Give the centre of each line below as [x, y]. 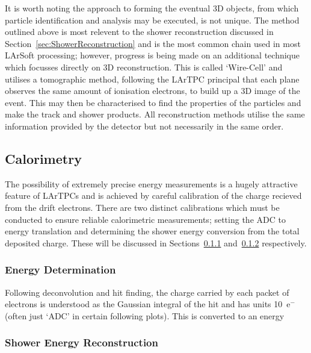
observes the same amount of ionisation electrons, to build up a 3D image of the [152, 91]
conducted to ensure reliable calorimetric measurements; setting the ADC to [145, 219]
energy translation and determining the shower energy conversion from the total [152, 231]
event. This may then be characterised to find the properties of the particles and [153, 102]
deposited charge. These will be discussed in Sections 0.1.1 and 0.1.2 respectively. [156, 242]
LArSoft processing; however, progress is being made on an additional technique [152, 55]
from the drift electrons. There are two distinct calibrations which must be [142, 207]
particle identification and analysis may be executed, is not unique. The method [152, 20]
